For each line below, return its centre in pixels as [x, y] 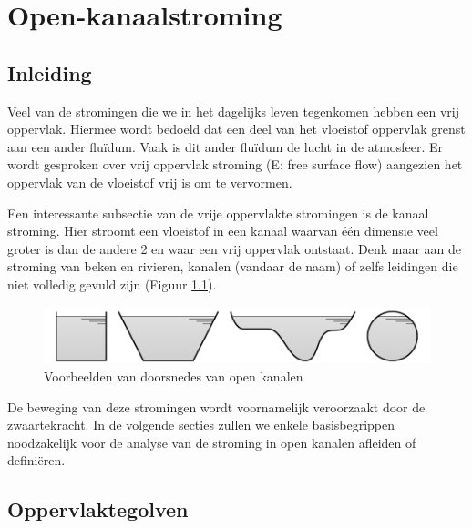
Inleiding [50, 72]
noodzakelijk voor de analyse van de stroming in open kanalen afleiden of [212, 442]
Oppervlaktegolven [98, 509]
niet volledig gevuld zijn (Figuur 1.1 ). [112, 284]
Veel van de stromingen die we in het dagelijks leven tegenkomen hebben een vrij [234, 111]
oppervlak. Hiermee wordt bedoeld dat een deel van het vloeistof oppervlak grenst [236, 129]
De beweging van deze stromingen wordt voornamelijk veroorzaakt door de [216, 406]
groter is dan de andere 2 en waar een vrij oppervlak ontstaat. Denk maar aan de [235, 248]
